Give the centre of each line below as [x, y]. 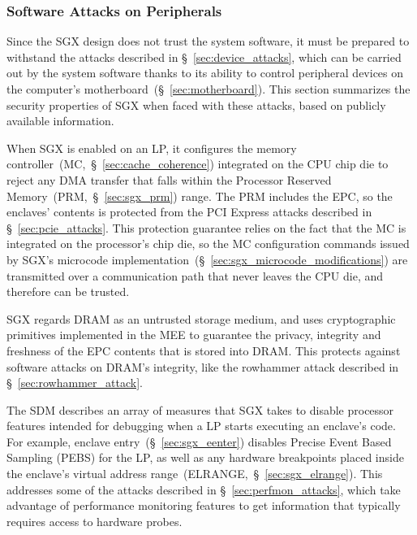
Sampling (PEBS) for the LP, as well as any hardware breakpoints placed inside [205, 457]
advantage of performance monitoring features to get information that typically [204, 505]
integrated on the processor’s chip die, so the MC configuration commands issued [208, 244]
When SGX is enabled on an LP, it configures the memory [152, 148]
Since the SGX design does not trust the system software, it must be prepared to [208, 41]
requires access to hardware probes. [95, 521]
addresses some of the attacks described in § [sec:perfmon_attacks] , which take [204, 489]
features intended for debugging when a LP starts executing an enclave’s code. [201, 426]
